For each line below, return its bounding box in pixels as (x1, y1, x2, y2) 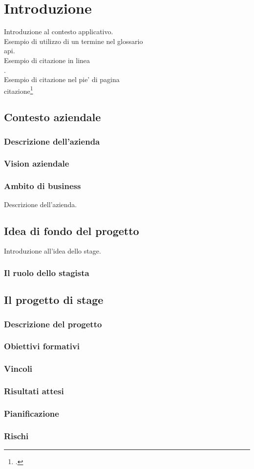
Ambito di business (4, 180, 81, 192)
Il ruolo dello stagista (4, 266, 89, 278)
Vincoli (4, 362, 33, 375)
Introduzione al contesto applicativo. (4, 26, 113, 37)
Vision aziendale (4, 157, 69, 170)
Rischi (4, 429, 29, 442)
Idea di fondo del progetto (4, 223, 139, 238)
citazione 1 (4, 84, 33, 96)
